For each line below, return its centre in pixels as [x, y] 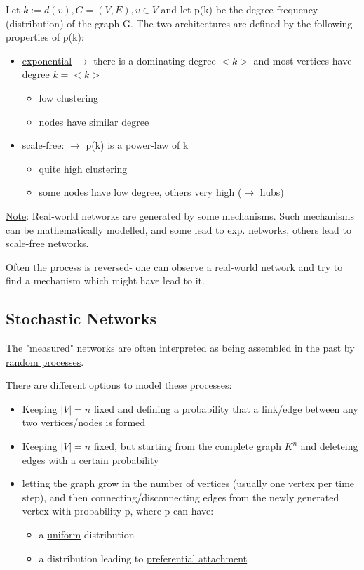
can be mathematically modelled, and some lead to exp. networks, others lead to [178, 229]
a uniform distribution [87, 535]
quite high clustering [83, 168]
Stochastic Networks [81, 318]
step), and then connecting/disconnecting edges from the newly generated [181, 497]
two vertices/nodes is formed [84, 422]
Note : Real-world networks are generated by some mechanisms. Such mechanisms [180, 215]
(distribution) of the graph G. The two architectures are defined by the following [179, 23]
